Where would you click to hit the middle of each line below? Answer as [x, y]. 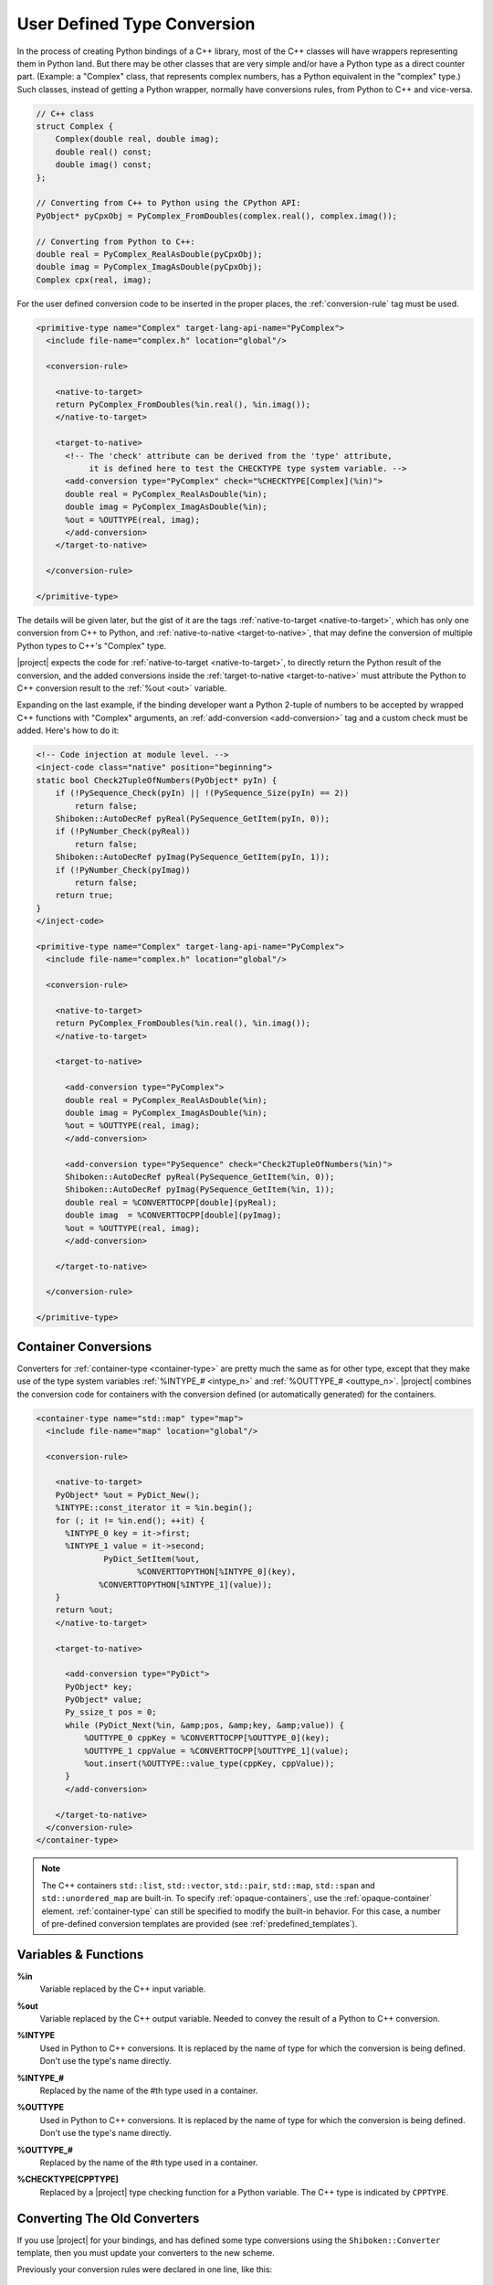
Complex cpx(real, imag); [94, 280]
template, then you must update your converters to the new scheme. [146, 2253]
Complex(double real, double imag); [137, 139]
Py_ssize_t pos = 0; [111, 1712]
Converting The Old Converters [108, 2218]
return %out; [84, 1610]
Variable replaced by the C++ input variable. [123, 1989]
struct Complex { [75, 127]
